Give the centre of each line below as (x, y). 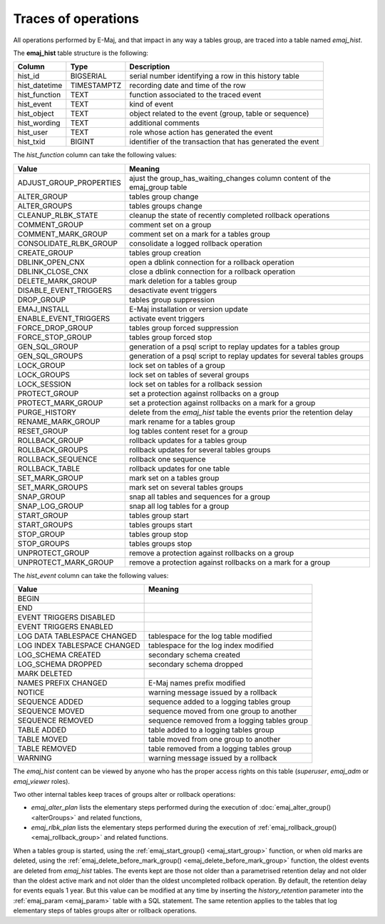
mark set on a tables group (174, 477)
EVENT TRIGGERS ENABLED (65, 627)
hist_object (36, 114)
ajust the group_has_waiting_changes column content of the (230, 178)
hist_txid (31, 141)
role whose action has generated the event (201, 132)
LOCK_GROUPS (44, 374)
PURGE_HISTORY (47, 412)
